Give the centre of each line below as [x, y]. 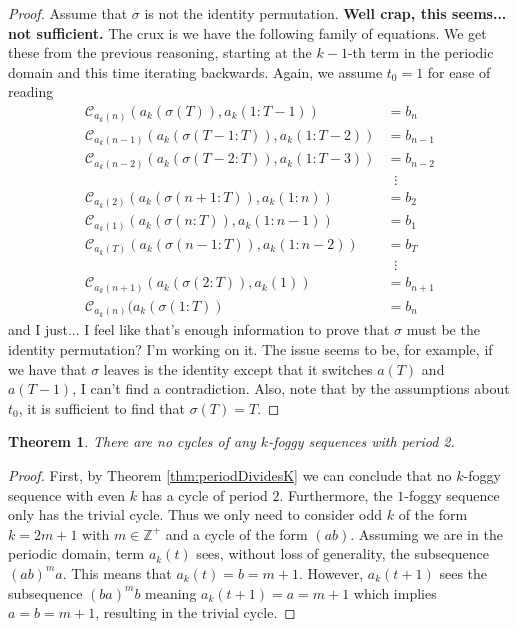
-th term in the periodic [420, 52]
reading [31, 91]
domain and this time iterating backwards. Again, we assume [195, 71]
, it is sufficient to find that [101, 407]
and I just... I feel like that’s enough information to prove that [199, 329]
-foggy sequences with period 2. [361, 441]
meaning [171, 592]
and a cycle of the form [236, 533]
